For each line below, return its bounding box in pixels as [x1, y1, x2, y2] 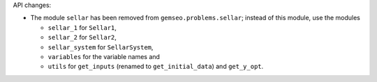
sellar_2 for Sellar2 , [47, 33, 117, 42]
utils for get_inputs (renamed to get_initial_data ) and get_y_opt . [47, 63, 264, 71]
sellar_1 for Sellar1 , [47, 23, 117, 31]
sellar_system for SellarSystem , [47, 42, 154, 51]
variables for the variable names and [47, 52, 161, 60]
